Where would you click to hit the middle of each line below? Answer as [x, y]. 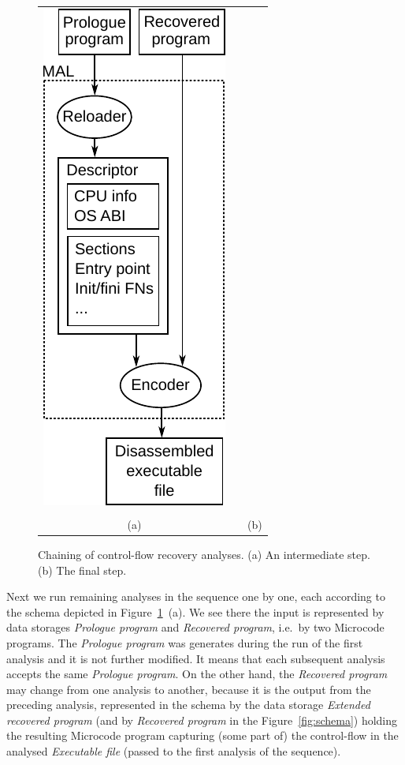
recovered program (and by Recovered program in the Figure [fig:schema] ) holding [202, 720]
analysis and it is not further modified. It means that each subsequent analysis [196, 658]
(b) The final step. [82, 570]
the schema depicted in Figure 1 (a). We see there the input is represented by [195, 611]
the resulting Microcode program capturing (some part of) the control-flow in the [202, 735]
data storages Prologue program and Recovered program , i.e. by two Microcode [195, 627]
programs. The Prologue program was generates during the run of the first [185, 642]
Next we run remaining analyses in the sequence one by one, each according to [196, 596]
